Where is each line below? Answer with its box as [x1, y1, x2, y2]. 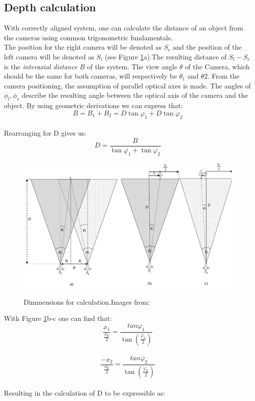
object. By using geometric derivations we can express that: [4, 100, 183, 111]
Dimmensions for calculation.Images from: [24, 296, 150, 307]
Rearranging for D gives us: [4, 128, 86, 138]
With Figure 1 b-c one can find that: [4, 313, 112, 323]
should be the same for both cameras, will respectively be [4, 71, 177, 81]
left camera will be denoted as [4, 51, 94, 61]
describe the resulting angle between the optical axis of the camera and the [22, 90, 248, 100]
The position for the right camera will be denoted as [4, 42, 162, 52]
